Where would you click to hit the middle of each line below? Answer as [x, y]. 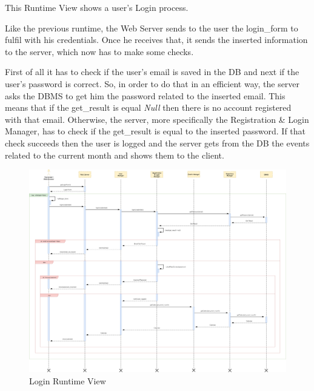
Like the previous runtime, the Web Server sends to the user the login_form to [152, 28]
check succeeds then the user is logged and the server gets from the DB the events [157, 143]
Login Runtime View [68, 380]
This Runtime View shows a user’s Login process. [97, 7]
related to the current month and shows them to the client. [115, 155]
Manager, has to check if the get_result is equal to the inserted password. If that [155, 131]
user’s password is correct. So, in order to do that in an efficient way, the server [152, 83]
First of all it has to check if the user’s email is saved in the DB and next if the [152, 72]
